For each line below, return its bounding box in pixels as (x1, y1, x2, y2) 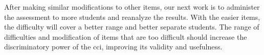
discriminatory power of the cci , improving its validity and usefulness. (4, 41, 223, 52)
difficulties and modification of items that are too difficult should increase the (4, 31, 247, 42)
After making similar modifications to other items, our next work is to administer (4, 2, 260, 12)
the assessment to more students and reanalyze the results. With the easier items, (4, 11, 260, 22)
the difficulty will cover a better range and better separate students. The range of (4, 21, 259, 32)
